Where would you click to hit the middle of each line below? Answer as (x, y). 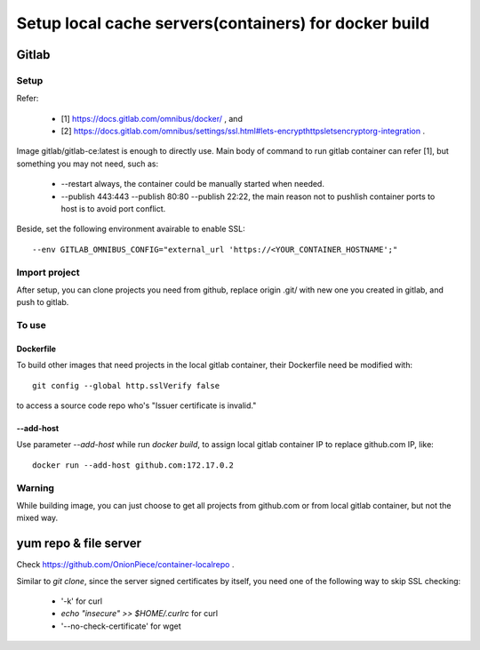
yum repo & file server (79, 544)
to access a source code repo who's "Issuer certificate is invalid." (136, 405)
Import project (48, 272)
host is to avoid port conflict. (113, 209)
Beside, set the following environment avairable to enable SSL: (131, 229)
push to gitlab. (43, 302)
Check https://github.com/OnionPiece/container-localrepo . (125, 565)
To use (31, 325)
